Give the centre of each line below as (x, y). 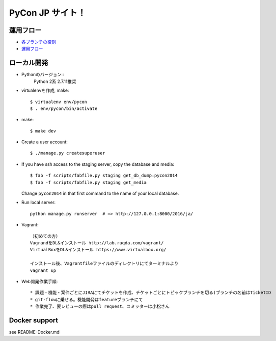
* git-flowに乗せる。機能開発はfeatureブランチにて (87, 300)
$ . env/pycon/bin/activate (64, 108)
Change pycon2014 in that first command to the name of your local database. (100, 193)
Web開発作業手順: (40, 281)
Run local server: (39, 202)
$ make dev (43, 131)
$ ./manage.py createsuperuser (68, 153)
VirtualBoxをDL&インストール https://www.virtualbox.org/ (98, 250)
